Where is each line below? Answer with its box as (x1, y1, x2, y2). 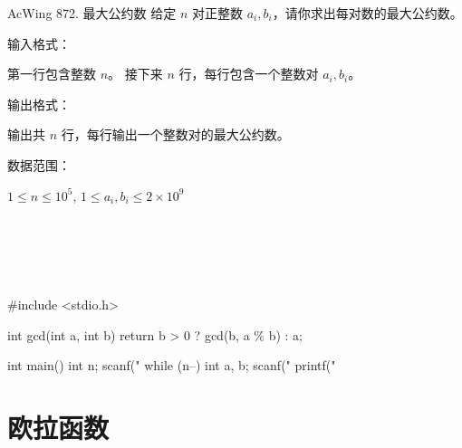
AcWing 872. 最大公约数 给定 (7, 4, 177, 22)
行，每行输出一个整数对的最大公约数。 (61, 125, 290, 144)
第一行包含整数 (7, 64, 96, 83)
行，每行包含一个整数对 (178, 64, 319, 83)
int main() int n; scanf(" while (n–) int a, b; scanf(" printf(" (7, 356, 336, 375)
